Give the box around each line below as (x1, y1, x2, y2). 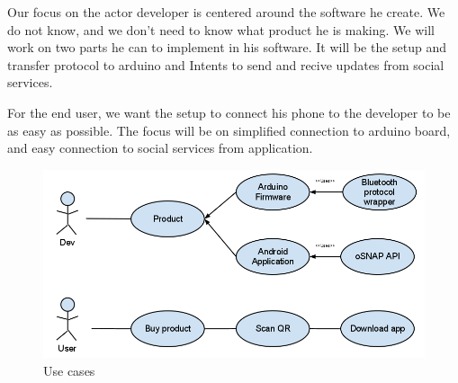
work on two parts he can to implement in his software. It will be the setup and (7, 38, 447, 57)
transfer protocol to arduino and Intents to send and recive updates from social (7, 55, 445, 74)
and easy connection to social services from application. (7, 138, 313, 157)
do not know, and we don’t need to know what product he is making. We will (7, 20, 435, 39)
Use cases (43, 361, 95, 379)
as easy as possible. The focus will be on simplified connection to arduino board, (7, 120, 451, 139)
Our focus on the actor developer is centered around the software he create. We (7, 3, 445, 21)
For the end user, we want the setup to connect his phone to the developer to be (7, 102, 451, 121)
